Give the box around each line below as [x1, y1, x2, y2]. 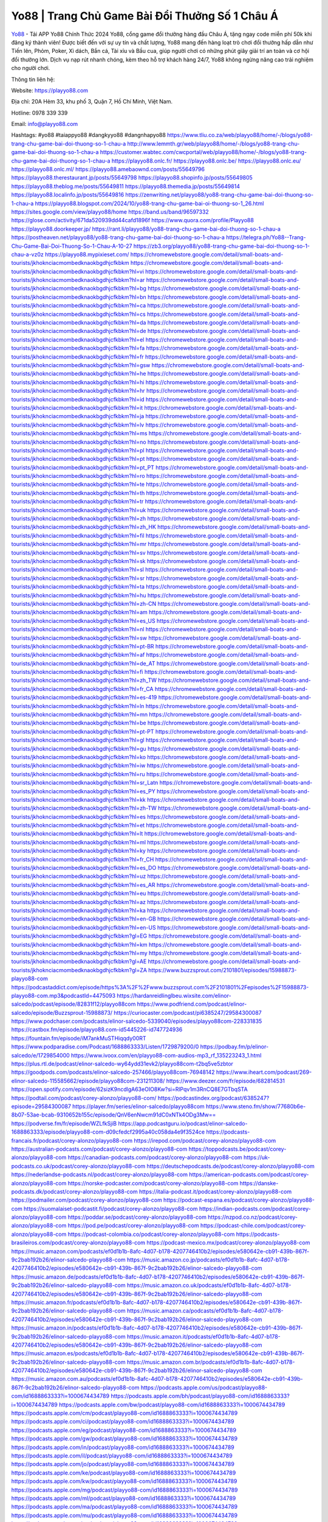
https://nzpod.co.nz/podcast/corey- [207, 1213, 298, 1221]
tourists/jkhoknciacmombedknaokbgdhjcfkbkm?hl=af [11, 651, 145, 659]
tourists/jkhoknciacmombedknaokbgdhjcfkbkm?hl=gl [11, 737, 145, 744]
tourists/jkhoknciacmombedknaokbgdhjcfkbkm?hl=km [11, 941, 148, 948]
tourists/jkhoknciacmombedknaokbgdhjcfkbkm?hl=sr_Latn [11, 779, 159, 787]
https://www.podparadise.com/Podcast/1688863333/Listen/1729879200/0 [11, 1043, 199, 1050]
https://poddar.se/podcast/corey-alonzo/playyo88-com [67, 1213, 207, 1221]
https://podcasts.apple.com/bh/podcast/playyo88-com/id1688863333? [110, 1392, 290, 1400]
